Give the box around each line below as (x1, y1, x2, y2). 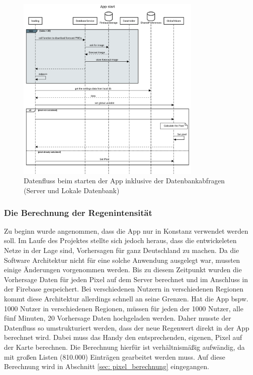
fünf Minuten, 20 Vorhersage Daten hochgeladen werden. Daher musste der (4, 313, 231, 323)
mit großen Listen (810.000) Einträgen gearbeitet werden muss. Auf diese (4, 351, 225, 362)
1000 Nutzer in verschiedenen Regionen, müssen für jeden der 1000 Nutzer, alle (4, 303, 244, 313)
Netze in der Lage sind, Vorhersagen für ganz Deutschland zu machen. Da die (4, 245, 239, 255)
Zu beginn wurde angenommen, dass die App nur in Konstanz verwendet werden (4, 225, 249, 236)
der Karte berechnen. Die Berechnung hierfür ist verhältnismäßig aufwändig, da (4, 342, 245, 352)
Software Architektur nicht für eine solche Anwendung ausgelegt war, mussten (4, 254, 240, 265)
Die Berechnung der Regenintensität (4, 206, 152, 218)
